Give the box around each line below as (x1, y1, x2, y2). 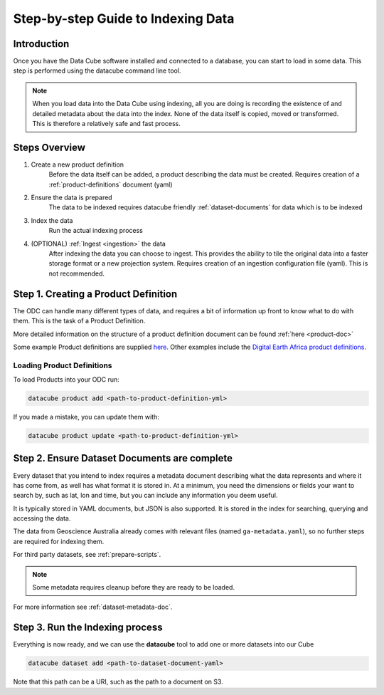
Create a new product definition (31, 160, 124, 169)
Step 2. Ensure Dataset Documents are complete (13, 452, 233, 464)
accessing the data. (13, 514, 71, 523)
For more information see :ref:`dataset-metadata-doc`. (13, 602, 173, 612)
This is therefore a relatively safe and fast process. (32, 120, 181, 128)
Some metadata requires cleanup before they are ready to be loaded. (32, 583, 235, 592)
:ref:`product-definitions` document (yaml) (48, 180, 174, 189)
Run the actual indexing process (48, 226, 144, 235)
